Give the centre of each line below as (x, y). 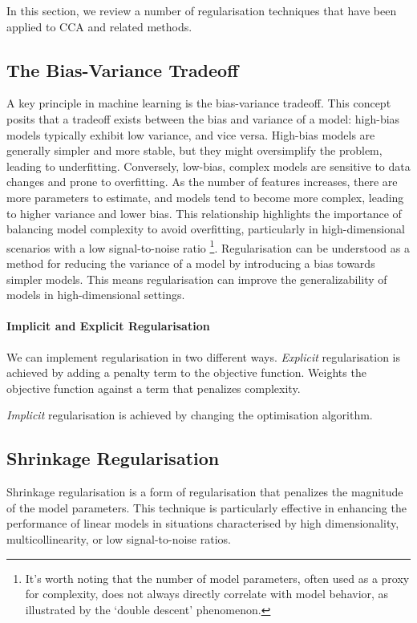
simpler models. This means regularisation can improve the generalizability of (197, 279)
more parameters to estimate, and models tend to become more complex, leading (205, 197)
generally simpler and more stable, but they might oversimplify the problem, (194, 150)
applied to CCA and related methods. (99, 26)
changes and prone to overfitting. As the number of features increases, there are (202, 182)
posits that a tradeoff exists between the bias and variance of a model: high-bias (203, 118)
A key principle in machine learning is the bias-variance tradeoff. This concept (199, 103)
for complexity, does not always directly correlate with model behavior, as (207, 594)
